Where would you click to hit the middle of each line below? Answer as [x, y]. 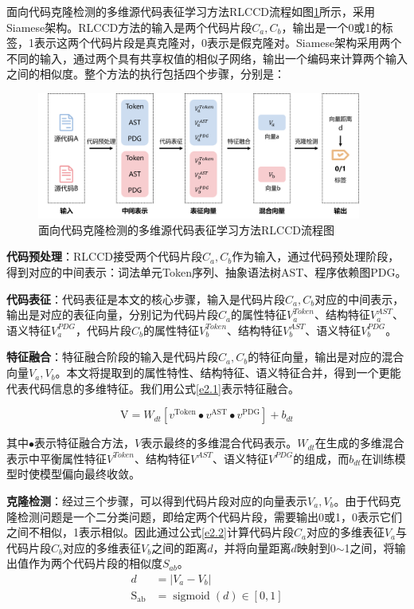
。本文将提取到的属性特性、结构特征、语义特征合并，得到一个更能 [228, 373]
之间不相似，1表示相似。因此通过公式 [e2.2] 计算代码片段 [150, 532]
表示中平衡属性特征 [57, 458]
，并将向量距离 [252, 547]
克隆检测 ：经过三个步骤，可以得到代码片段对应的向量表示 [157, 501]
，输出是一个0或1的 [332, 27]
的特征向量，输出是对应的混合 [326, 357]
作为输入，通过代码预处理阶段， [316, 256]
